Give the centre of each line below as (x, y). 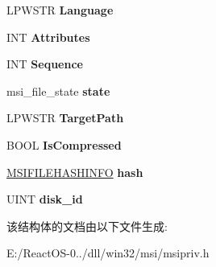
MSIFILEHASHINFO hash (75, 172)
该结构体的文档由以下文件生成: (87, 226)
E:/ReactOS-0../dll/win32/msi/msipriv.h (108, 253)
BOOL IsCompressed (64, 144)
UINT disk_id (45, 199)
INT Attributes (48, 37)
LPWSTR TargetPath (65, 118)
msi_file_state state (58, 90)
